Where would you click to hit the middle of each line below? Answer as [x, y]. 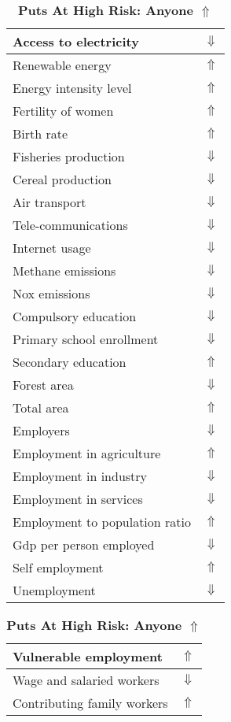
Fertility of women [63, 111]
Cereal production [62, 179]
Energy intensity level [72, 88]
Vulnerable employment [88, 656]
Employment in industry [80, 476]
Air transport [49, 202]
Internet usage [52, 248]
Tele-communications [70, 225]
